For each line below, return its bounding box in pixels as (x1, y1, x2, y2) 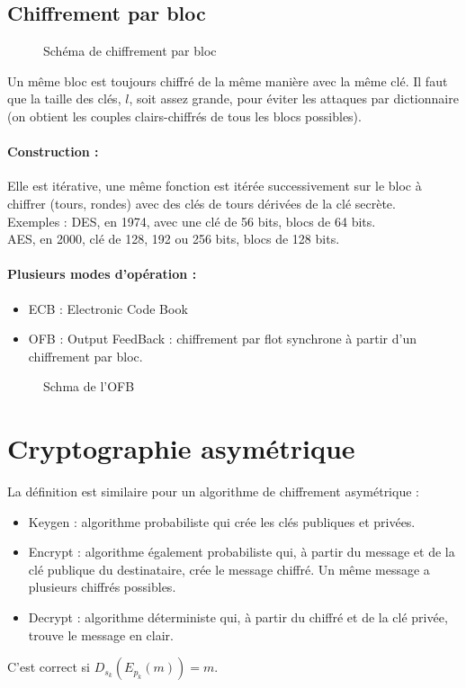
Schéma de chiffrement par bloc (43, 41, 217, 60)
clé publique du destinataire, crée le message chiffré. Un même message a (28, 559, 430, 578)
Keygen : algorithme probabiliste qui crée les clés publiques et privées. (28, 512, 416, 531)
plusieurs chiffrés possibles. (28, 577, 176, 596)
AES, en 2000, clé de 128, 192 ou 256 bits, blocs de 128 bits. (7, 229, 340, 248)
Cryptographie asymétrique (7, 430, 355, 467)
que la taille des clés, (7, 89, 121, 108)
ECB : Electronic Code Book (28, 299, 188, 317)
